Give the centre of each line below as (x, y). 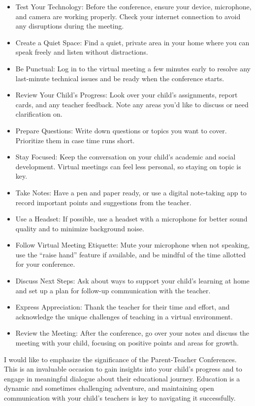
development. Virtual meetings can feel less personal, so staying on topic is (128, 166)
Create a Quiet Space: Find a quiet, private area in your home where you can (132, 42)
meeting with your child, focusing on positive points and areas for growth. (127, 343)
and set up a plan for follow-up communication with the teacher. (113, 290)
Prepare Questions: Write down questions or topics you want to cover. (121, 130)
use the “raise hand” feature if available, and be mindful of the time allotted (131, 254)
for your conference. (45, 264)
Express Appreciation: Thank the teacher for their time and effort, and (123, 307)
